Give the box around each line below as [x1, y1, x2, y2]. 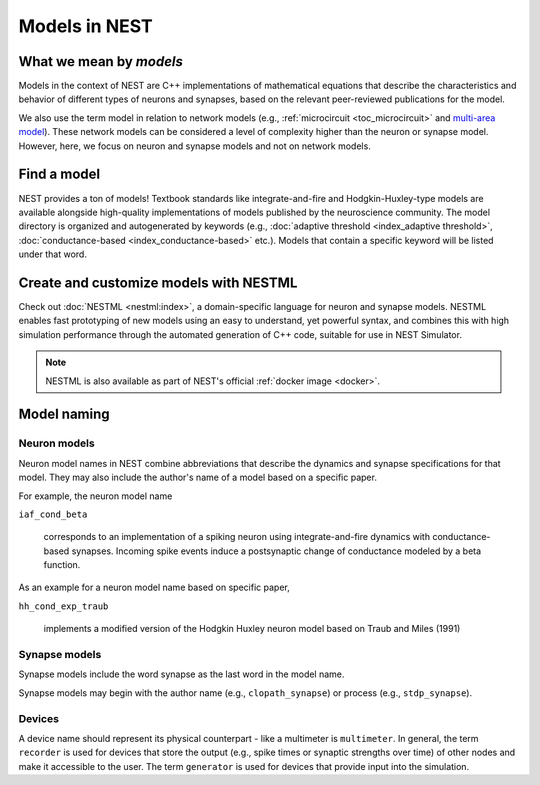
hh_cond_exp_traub [18, 600, 109, 612]
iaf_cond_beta [18, 508, 88, 520]
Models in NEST [18, 15, 154, 37]
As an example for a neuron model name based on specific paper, [18, 581, 290, 594]
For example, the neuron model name [18, 490, 173, 502]
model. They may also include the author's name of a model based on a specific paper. [18, 471, 377, 484]
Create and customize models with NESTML [18, 274, 298, 291]
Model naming [18, 406, 110, 423]
